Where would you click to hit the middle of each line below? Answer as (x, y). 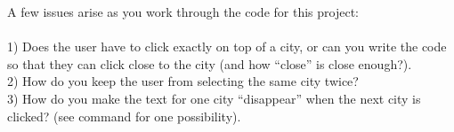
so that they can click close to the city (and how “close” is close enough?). (210, 63)
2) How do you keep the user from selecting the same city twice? (183, 81)
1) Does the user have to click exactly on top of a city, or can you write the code (227, 47)
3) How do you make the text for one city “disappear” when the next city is (214, 98)
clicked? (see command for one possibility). (124, 116)
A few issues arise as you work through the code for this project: (183, 12)
